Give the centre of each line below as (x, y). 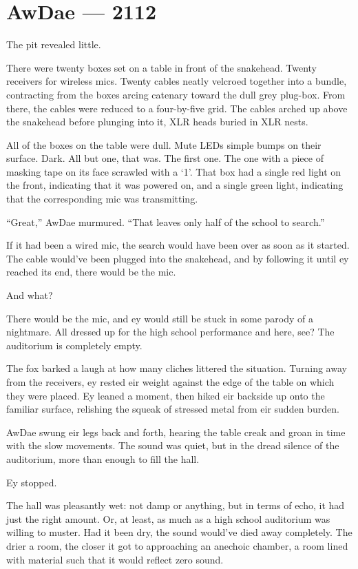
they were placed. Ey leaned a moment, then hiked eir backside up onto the (166, 395)
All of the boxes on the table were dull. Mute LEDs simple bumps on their (164, 144)
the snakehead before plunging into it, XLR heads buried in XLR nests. (157, 122)
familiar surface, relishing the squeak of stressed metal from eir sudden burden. (173, 409)
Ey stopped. (32, 482)
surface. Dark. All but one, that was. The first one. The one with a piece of (165, 158)
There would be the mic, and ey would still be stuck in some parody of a (160, 318)
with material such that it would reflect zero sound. (115, 559)
